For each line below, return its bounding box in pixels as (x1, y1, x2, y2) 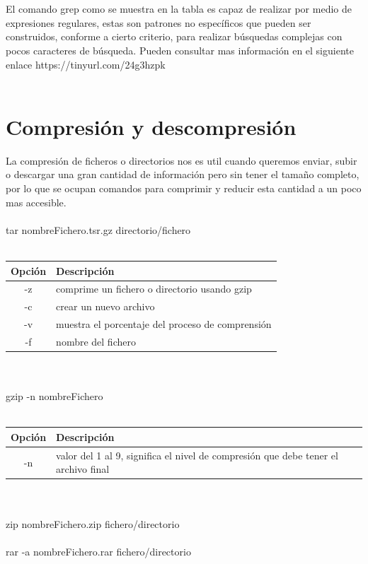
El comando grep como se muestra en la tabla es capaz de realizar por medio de (6, 1, 352, 16)
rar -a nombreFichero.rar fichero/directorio (6, 544, 191, 558)
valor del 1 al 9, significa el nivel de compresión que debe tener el (56, 447, 338, 462)
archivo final (56, 462, 110, 476)
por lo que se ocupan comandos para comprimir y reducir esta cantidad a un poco (6, 181, 362, 196)
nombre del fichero (56, 334, 136, 348)
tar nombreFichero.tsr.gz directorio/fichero (6, 222, 191, 237)
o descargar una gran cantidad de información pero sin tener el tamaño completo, (6, 167, 360, 182)
